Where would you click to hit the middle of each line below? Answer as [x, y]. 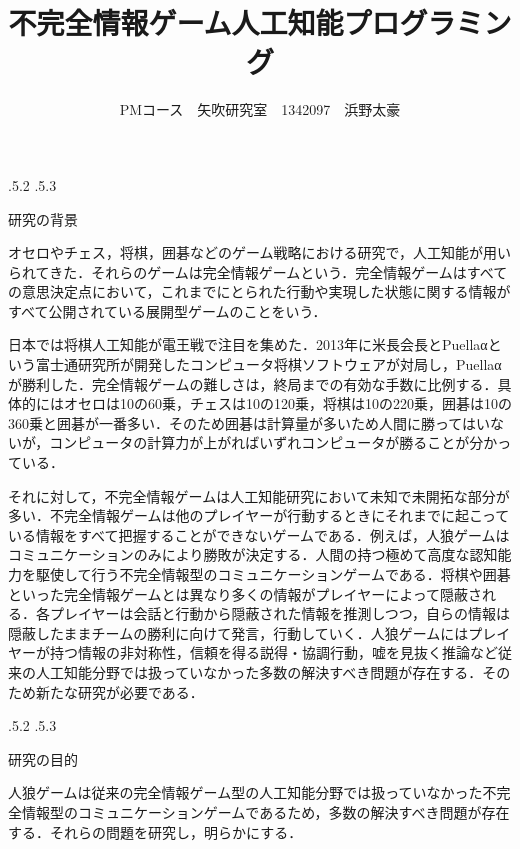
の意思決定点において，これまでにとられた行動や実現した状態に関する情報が [259, 291]
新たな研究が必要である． [119, 691]
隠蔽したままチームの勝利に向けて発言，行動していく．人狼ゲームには [238, 632]
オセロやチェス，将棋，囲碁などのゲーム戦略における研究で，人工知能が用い [260, 252]
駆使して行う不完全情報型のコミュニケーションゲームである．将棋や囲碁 [273, 574]
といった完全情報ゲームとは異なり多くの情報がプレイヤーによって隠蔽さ [245, 593]
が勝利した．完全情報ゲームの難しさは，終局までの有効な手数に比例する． [253, 383]
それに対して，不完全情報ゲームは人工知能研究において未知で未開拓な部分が [259, 495]
